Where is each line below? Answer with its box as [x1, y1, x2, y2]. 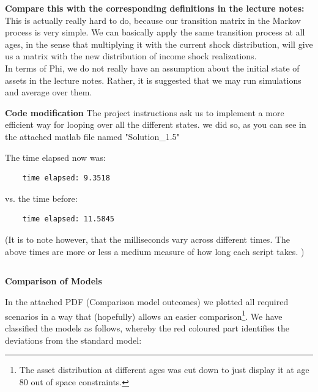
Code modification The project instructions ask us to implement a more [5, 106, 284, 119]
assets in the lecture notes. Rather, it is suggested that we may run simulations [5, 73, 301, 86]
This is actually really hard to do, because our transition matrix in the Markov [5, 13, 301, 26]
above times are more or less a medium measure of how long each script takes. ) [5, 245, 305, 257]
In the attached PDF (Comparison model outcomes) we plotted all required [5, 295, 289, 308]
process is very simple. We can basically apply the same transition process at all [5, 26, 305, 39]
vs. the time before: [5, 191, 78, 204]
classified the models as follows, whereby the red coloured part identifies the [5, 321, 289, 334]
